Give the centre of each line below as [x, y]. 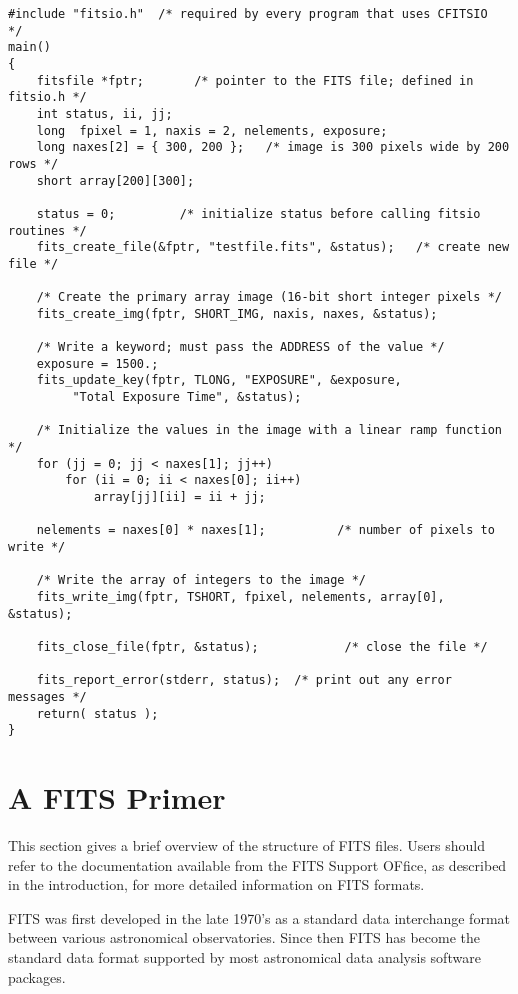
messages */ [47, 696]
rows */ [33, 163]
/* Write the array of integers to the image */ [201, 580]
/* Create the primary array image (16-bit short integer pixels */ [269, 297]
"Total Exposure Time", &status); [187, 397]
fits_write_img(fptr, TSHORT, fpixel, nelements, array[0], [240, 596]
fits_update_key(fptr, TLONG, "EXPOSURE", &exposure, [219, 380]
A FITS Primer [117, 797]
